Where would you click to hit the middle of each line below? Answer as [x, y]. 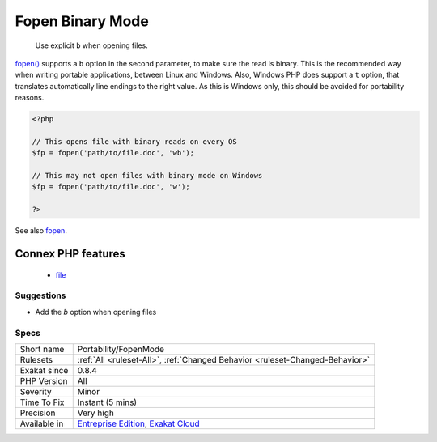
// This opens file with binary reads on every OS [135, 141]
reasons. [30, 98]
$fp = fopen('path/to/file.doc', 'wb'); [113, 153]
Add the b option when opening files [96, 312]
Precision [38, 413]
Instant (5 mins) [107, 402]
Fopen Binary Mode [82, 21]
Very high [96, 413]
